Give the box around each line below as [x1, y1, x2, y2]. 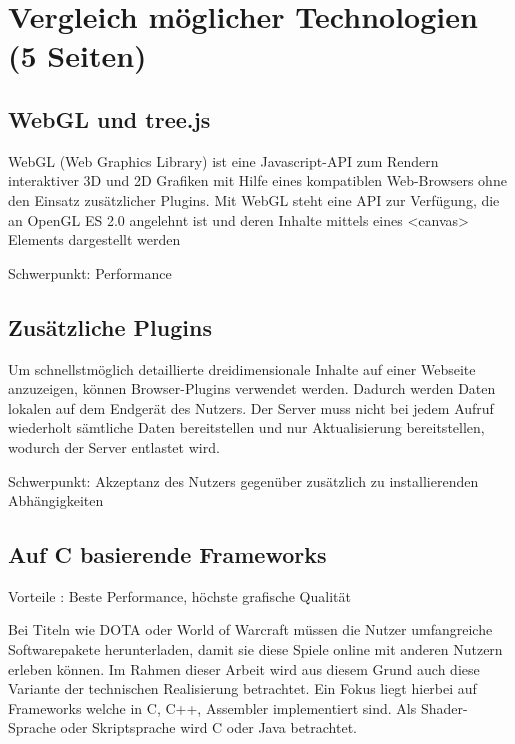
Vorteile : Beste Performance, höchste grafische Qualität [8, 585, 351, 606]
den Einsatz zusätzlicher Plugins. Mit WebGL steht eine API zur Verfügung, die [8, 189, 500, 210]
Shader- [420, 697, 468, 718]
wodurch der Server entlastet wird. [8, 436, 220, 457]
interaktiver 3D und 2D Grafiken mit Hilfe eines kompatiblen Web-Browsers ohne [8, 170, 507, 191]
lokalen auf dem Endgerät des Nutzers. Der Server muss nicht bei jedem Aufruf [8, 397, 494, 418]
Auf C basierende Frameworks [8, 539, 327, 570]
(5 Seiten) [8, 35, 147, 76]
